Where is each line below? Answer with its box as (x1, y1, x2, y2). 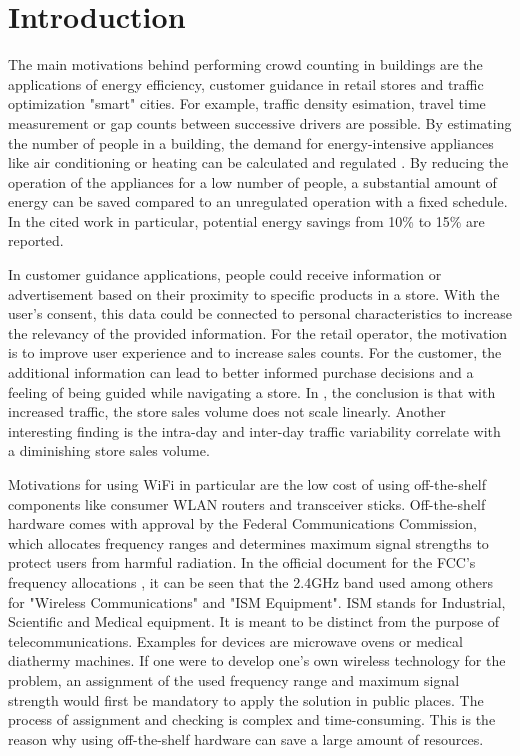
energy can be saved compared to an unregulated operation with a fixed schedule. (8, 191, 508, 212)
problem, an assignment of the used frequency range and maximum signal (8, 669, 460, 690)
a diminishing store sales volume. (8, 440, 210, 461)
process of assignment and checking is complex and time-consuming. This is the (8, 709, 496, 730)
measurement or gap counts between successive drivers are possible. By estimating (8, 112, 512, 133)
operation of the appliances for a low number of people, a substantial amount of (8, 171, 497, 192)
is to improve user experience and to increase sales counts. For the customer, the (8, 342, 502, 363)
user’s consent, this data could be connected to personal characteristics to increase (8, 303, 512, 324)
